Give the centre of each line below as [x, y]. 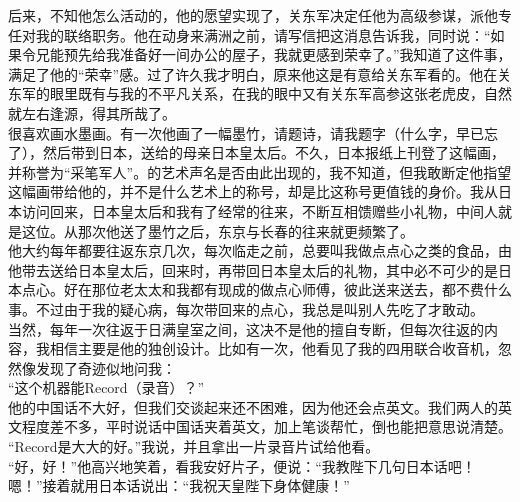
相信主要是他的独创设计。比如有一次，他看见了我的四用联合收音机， [273, 348]
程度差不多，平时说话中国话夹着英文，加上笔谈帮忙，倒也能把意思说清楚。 [266, 426]
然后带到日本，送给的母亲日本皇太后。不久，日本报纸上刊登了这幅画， [273, 152]
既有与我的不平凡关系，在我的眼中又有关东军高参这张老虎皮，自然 [294, 93]
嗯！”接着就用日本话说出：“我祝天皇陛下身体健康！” [179, 485]
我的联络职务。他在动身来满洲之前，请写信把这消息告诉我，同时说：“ [263, 34]
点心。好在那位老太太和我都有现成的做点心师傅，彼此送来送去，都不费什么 [266, 289]
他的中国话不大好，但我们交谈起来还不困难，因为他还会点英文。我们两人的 [253, 406]
